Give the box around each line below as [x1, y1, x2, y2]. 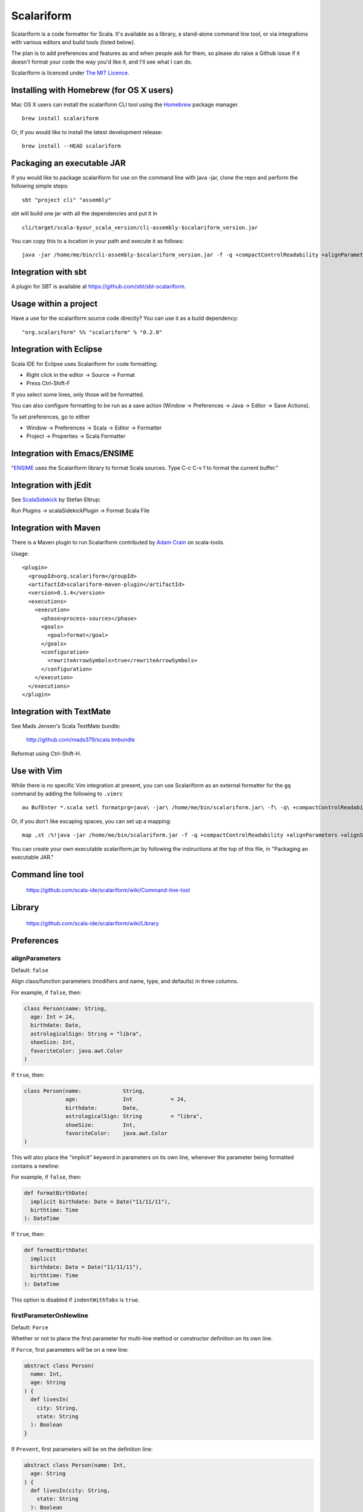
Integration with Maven [11, 523, 101, 533]
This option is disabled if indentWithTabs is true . [11, 1296, 140, 1303]
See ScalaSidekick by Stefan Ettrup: [11, 496, 101, 503]
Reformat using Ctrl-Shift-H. [11, 750, 82, 757]
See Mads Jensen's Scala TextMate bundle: [11, 722, 121, 729]
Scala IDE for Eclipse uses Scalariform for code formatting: [11, 360, 158, 367]
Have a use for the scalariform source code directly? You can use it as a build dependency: [11, 314, 238, 322]
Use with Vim [11, 766, 63, 776]
